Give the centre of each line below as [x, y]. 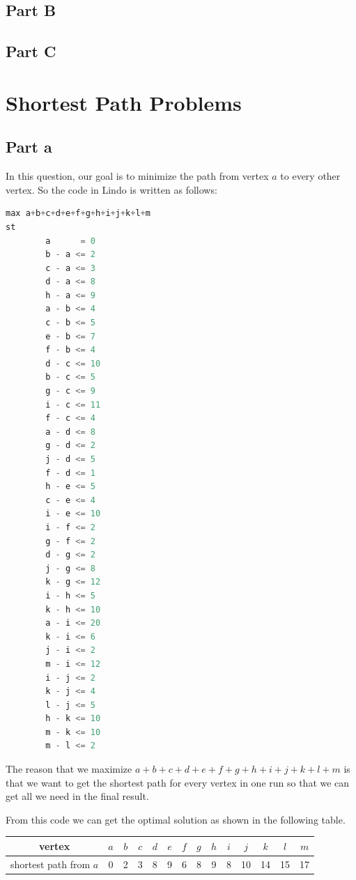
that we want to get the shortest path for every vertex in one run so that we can [178, 782]
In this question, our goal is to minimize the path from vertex [137, 176]
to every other [310, 176]
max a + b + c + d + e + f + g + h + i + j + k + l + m [78, 214]
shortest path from [51, 864]
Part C [31, 51]
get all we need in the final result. [77, 796]
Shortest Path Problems [124, 102]
